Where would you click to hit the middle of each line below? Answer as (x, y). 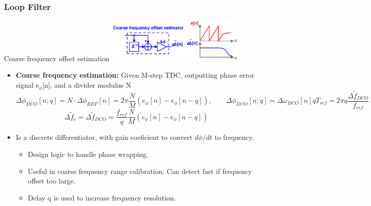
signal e (27, 85)
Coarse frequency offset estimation (57, 58)
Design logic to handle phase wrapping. (88, 154)
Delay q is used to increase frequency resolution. (102, 197)
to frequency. (234, 137)
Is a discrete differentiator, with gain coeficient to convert (104, 137)
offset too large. (52, 181)
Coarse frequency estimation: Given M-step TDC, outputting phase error (135, 75)
